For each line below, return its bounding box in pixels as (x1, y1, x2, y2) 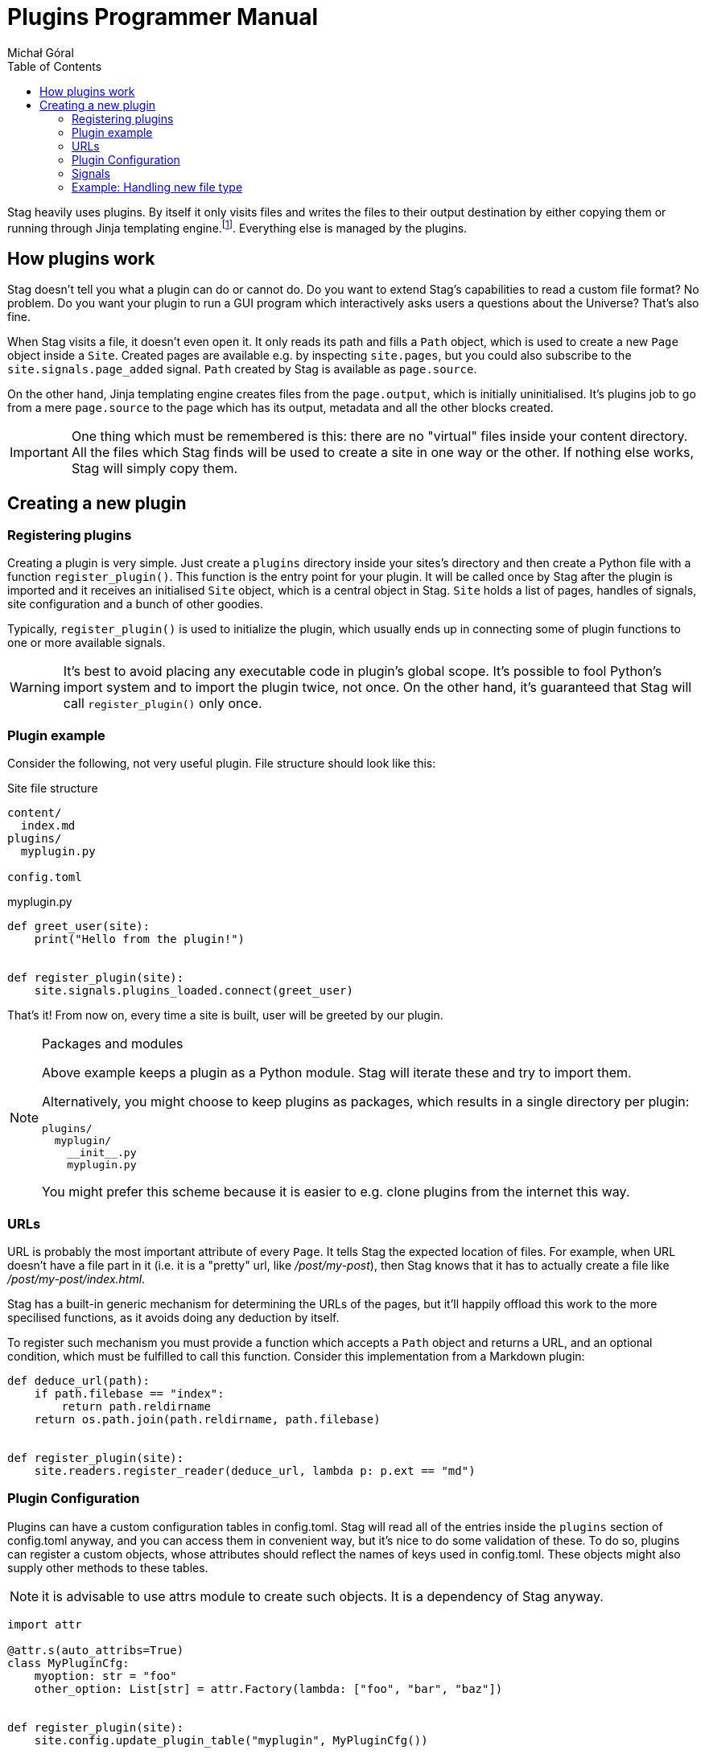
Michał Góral (7, 45, 74, 60)
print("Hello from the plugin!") (34, 933, 245, 946)
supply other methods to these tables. (7, 1560, 208, 1575)
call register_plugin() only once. (63, 695, 262, 712)
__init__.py (67, 1147, 137, 1159)
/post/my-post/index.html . (7, 1271, 146, 1286)
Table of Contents (7, 59, 102, 73)
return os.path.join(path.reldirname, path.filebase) (34, 1412, 381, 1426)
